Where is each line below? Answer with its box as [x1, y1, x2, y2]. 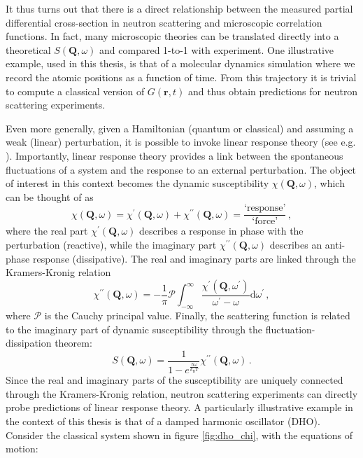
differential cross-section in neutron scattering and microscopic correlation [6, 15, 322, 29]
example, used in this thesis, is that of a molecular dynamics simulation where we [6, 56, 355, 71]
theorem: [55, 335, 92, 350]
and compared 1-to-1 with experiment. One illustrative [99, 42, 334, 57]
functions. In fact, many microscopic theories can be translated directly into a [6, 29, 339, 43]
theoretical [6, 42, 51, 57]
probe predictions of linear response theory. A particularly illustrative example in [6, 400, 353, 415]
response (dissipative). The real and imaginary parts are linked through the [32, 251, 356, 265]
